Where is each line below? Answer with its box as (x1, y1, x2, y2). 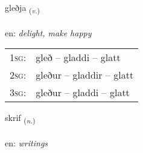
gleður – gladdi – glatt (36, 85, 130, 100)
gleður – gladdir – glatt (36, 68, 134, 82)
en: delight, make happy (5, 26, 92, 39)
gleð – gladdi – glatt (36, 50, 121, 65)
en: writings (5, 137, 48, 149)
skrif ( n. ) (5, 111, 36, 126)
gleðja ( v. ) (5, 1, 40, 15)
